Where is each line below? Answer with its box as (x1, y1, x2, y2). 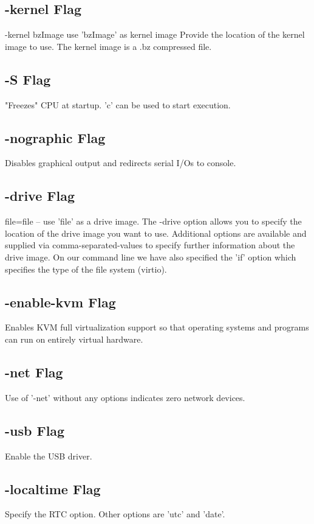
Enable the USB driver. (5, 449, 92, 462)
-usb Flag (5, 421, 65, 439)
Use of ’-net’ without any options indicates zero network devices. (5, 391, 245, 403)
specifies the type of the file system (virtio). (5, 262, 167, 275)
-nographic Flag (5, 128, 106, 147)
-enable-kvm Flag (5, 292, 116, 311)
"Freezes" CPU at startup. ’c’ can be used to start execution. (5, 98, 231, 111)
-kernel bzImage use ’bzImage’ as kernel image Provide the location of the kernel (5, 28, 305, 41)
